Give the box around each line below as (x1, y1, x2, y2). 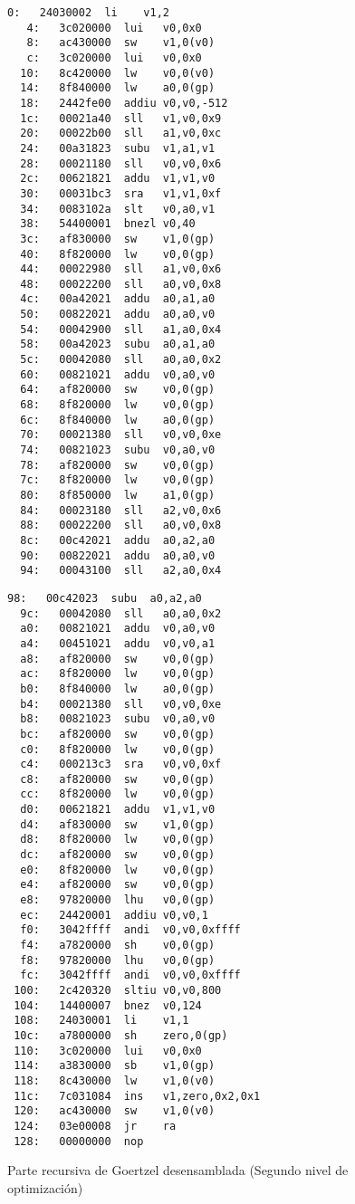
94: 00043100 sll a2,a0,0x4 (20, 564, 222, 578)
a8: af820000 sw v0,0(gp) (20, 652, 216, 665)
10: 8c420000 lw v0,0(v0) (20, 66, 216, 80)
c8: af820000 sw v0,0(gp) (20, 772, 216, 786)
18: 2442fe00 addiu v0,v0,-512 (20, 96, 228, 110)
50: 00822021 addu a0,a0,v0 (20, 308, 216, 321)
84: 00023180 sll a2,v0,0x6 (20, 503, 222, 517)
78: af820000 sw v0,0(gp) (20, 458, 216, 472)
